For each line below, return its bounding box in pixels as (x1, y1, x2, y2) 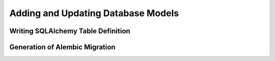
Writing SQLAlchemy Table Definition (9, 27, 130, 35)
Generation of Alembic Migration (9, 43, 116, 51)
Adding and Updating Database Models (9, 8, 179, 19)
